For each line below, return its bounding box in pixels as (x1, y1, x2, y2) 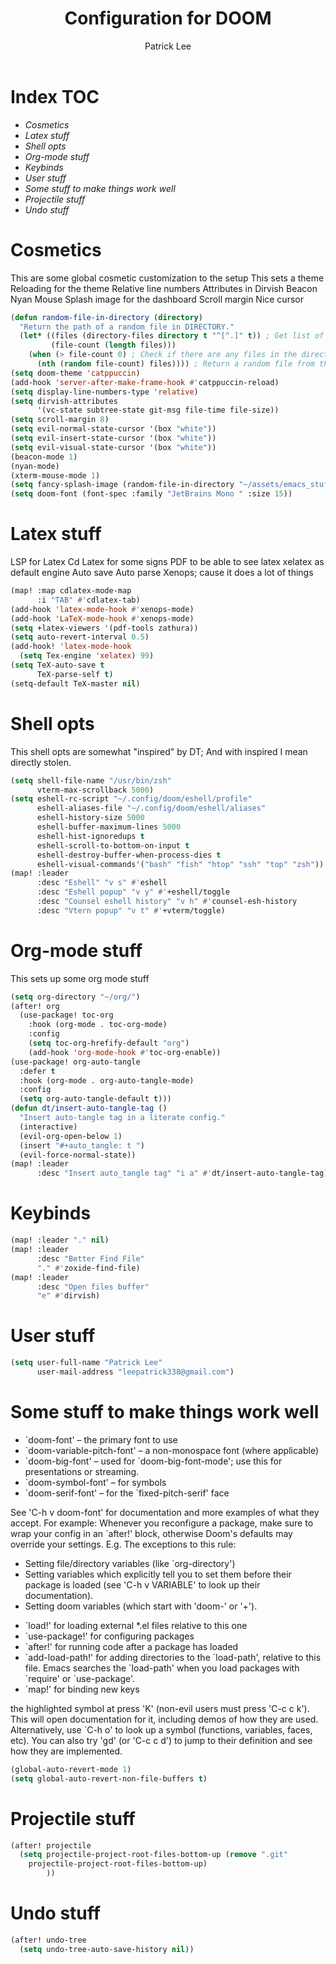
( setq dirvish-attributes (10, 396, 118, 406)
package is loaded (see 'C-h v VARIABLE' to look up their (24, 1578, 261, 1591)
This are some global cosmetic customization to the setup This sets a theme (10, 272, 325, 284)
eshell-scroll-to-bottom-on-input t (36, 840, 190, 851)
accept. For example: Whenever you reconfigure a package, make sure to (10, 1517, 314, 1529)
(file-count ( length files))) (50, 340, 177, 351)
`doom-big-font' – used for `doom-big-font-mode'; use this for (24, 1455, 283, 1467)
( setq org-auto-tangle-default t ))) (19, 1094, 172, 1104)
